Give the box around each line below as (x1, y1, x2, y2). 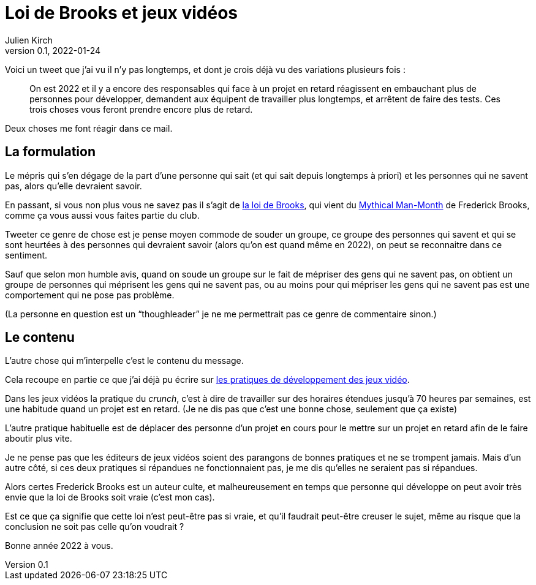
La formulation (5, 144, 96, 160)
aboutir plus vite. (5, 433, 72, 444)
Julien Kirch (5, 34, 53, 45)
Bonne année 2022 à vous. (5, 540, 113, 551)
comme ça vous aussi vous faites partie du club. (5, 209, 200, 221)
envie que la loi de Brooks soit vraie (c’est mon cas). (5, 492, 215, 503)
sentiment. (5, 249, 48, 260)
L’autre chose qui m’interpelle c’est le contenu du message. (5, 355, 244, 366)
